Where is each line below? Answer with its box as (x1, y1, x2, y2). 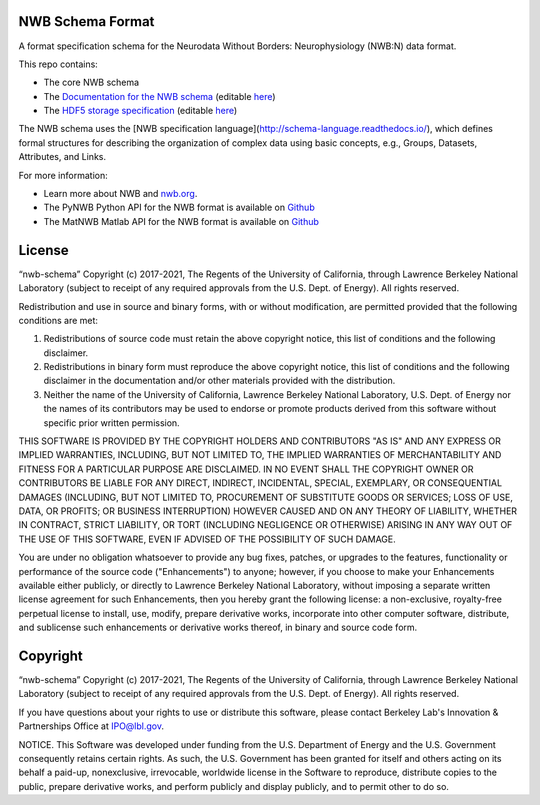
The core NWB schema (43, 76, 140, 89)
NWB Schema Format (18, 13, 155, 30)
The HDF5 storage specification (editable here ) (43, 105, 238, 117)
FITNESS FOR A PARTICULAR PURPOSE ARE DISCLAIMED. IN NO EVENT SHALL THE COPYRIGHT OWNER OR (18, 463, 474, 475)
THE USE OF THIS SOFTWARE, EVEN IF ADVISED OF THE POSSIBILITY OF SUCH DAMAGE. (18, 533, 397, 545)
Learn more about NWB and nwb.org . (43, 188, 198, 200)
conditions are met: (18, 314, 99, 326)
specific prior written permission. (43, 416, 180, 429)
